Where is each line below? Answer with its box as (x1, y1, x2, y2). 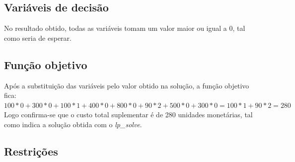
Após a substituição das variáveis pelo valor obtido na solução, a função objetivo (4, 80, 249, 90)
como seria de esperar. (4, 32, 72, 43)
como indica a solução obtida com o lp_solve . (4, 119, 142, 129)
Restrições (4, 143, 58, 159)
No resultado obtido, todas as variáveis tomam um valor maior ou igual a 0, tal (4, 23, 245, 33)
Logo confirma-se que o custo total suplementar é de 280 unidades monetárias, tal (4, 109, 253, 120)
